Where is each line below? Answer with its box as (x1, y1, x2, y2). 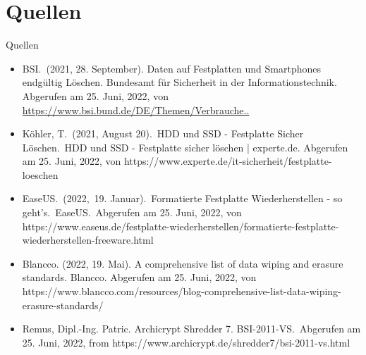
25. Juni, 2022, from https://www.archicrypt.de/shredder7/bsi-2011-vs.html (22, 335, 350, 349)
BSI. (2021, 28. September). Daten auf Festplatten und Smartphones (22, 61, 321, 75)
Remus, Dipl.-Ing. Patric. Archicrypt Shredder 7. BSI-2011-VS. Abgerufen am (22, 321, 361, 336)
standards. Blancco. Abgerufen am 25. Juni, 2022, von (22, 270, 257, 285)
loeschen (22, 167, 59, 182)
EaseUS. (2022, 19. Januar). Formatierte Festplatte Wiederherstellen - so (22, 191, 343, 206)
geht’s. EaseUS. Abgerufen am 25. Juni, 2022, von (22, 205, 242, 220)
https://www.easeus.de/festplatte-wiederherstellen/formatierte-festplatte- (22, 218, 339, 233)
